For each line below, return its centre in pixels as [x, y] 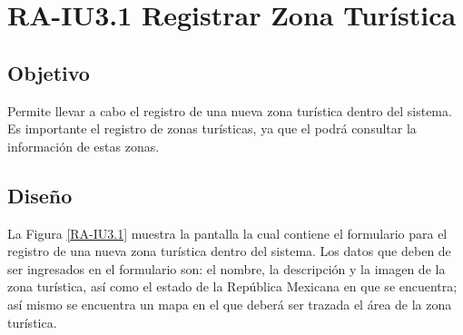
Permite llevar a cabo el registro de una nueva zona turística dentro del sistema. [230, 110]
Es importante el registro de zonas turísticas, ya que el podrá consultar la [212, 128]
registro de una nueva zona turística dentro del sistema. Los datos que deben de [229, 251]
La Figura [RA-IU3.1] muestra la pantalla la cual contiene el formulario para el [227, 233]
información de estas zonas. [84, 146]
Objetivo [49, 72]
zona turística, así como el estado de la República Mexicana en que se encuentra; [232, 286]
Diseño [40, 195]
